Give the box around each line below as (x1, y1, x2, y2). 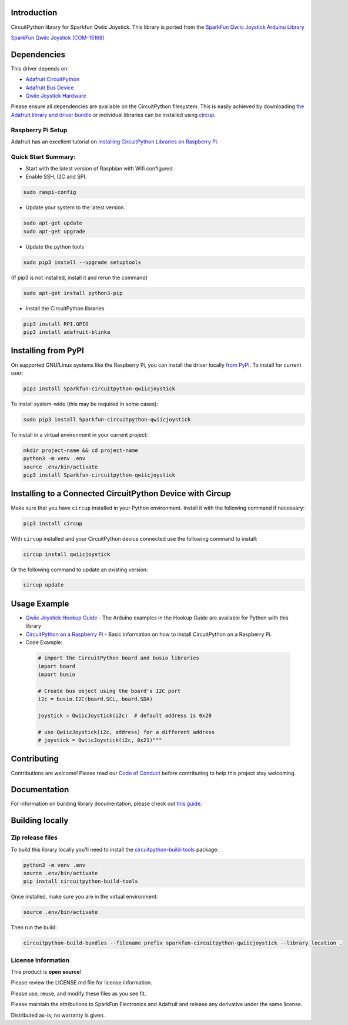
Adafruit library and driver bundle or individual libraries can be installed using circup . (11, 111, 216, 118)
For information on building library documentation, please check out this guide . (11, 800, 202, 808)
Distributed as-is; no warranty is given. (11, 1011, 105, 1019)
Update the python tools (25, 243, 85, 250)
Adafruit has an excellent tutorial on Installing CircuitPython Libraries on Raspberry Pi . (11, 138, 219, 145)
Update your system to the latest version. (25, 204, 126, 211)
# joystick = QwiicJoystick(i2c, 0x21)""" (38, 737, 162, 743)
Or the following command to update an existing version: (11, 566, 148, 573)
